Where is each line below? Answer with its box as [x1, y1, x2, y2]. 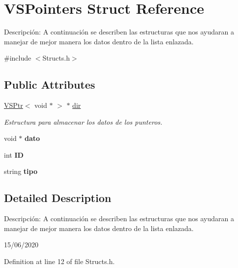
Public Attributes [4, 77, 95, 92]
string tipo [4, 166, 37, 176]
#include [4, 53, 31, 63]
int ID [4, 149, 24, 160]
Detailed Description [4, 190, 112, 205]
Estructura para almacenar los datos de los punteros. [4, 116, 163, 127]
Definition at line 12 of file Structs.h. [4, 256, 115, 267]
